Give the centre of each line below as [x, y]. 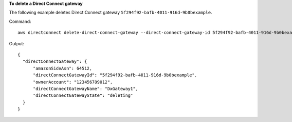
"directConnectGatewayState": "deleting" [83, 96]
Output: [17, 43]
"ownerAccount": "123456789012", [73, 82]
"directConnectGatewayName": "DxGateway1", [86, 88]
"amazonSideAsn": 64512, [63, 68]
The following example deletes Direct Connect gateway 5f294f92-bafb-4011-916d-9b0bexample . [110, 13]
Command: [20, 21]
